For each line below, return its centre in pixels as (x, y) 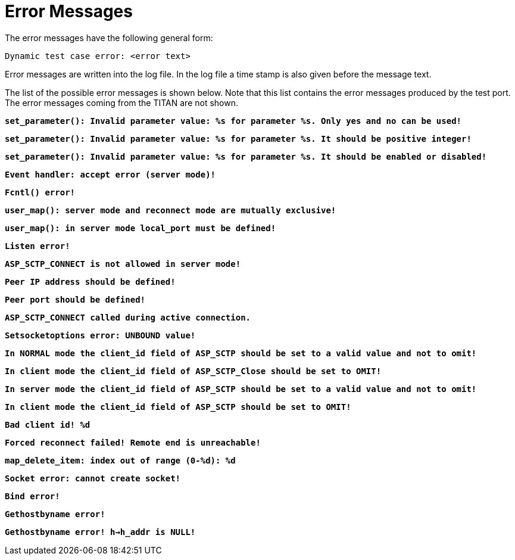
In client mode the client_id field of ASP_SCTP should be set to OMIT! (178, 407)
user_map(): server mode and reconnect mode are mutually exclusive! (171, 210)
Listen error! (38, 246)
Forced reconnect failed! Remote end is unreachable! (133, 442)
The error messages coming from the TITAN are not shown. (122, 102)
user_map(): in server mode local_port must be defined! (141, 228)
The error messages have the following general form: (109, 38)
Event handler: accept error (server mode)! (110, 174)
